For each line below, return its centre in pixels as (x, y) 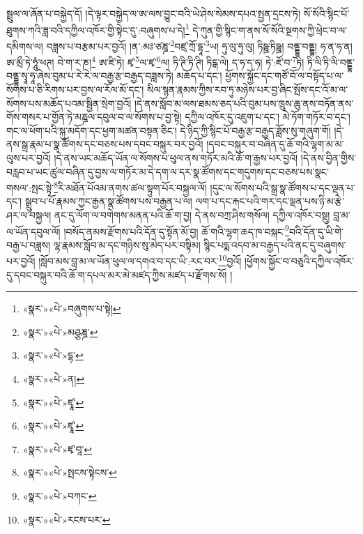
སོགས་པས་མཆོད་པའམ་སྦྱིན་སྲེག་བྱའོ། (69, 103)
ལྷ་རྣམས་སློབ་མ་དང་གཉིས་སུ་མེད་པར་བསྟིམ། (127, 244)
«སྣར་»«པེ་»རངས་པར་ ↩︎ (67, 519)
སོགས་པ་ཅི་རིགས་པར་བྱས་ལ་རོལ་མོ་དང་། (75, 89)
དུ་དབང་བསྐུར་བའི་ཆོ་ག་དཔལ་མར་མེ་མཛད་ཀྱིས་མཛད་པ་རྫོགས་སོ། (117, 274)
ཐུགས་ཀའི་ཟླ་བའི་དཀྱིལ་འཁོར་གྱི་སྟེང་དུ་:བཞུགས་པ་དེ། (96, 30)
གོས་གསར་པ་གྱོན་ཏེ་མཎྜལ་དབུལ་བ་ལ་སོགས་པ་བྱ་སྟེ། (94, 117)
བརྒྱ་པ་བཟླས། (29, 244)
